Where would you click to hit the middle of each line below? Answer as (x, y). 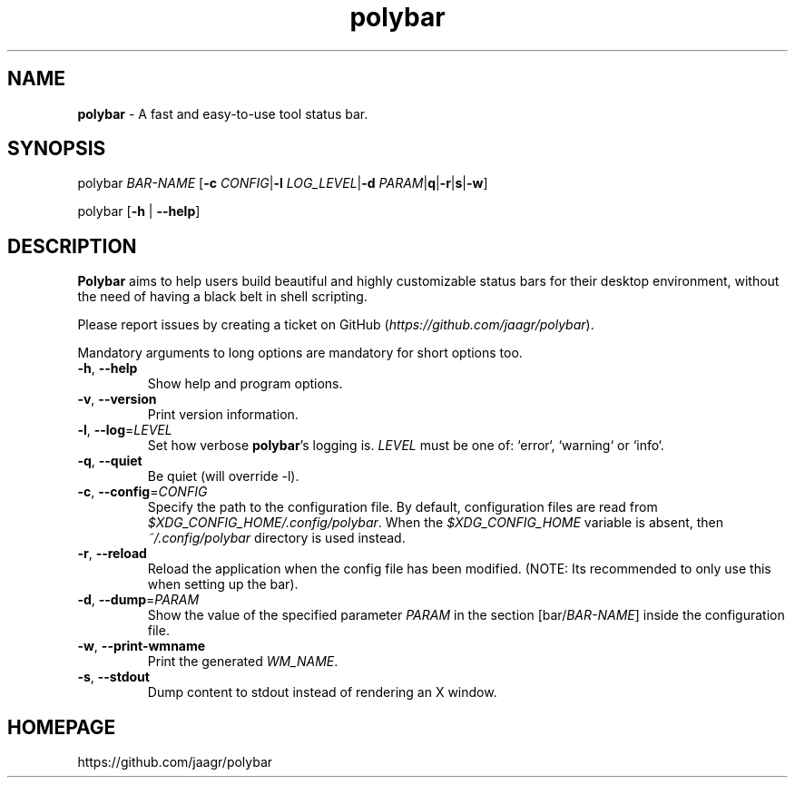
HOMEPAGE (62, 727)
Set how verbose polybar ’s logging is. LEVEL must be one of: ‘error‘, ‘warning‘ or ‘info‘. (406, 446)
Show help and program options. (245, 384)
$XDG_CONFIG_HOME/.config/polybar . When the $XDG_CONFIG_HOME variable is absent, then (436, 523)
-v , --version (117, 399)
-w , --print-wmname (142, 646)
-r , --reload (112, 554)
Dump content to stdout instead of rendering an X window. (322, 692)
